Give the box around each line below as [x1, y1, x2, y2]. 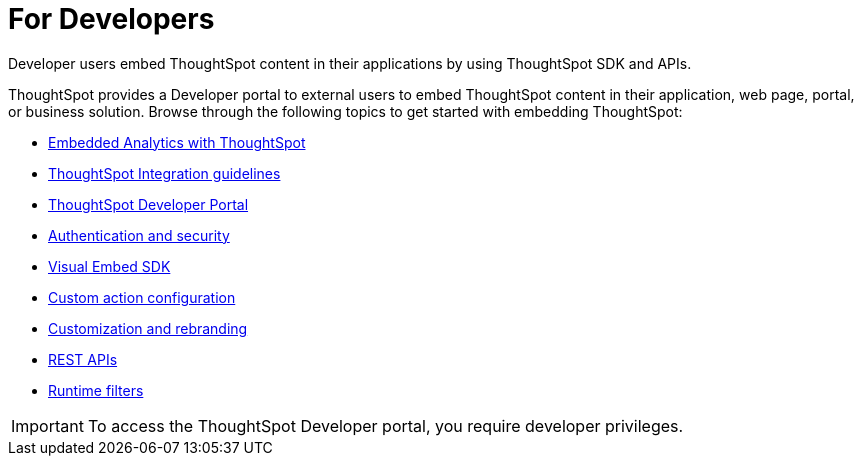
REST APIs [48, 350, 118, 368]
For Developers [8, 2, 215, 36]
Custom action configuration [48, 288, 236, 306]
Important [11, 415, 84, 436]
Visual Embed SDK [48, 257, 171, 275]
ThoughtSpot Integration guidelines [48, 164, 281, 182]
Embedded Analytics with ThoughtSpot [48, 133, 306, 151]
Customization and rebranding [48, 319, 248, 337]
